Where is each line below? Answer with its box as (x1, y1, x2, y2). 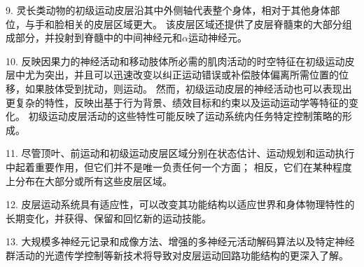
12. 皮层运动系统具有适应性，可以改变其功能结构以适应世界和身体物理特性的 (6, 197, 355, 212)
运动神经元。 (188, 30, 247, 45)
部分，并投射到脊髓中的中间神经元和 (15, 30, 182, 45)
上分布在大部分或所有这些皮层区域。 (6, 173, 172, 188)
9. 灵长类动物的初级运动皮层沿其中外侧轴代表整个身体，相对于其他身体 (6, 3, 330, 17)
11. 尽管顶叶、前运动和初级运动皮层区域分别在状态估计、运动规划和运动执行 (6, 146, 355, 160)
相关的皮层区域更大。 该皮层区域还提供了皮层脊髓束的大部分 (64, 16, 342, 31)
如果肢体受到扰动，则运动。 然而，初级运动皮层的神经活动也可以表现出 (24, 81, 352, 95)
